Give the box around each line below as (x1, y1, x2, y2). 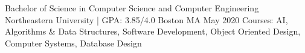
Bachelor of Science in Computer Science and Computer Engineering (5, 2, 259, 14)
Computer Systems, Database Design (5, 36, 142, 49)
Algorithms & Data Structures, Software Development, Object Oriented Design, (5, 25, 301, 38)
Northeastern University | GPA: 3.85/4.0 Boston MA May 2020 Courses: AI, (5, 13, 288, 26)
